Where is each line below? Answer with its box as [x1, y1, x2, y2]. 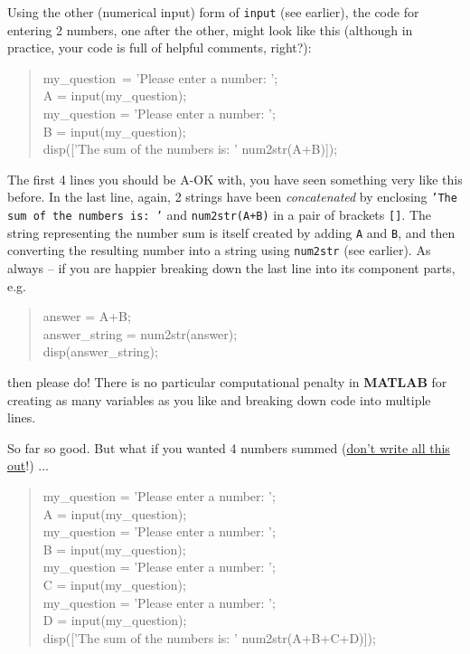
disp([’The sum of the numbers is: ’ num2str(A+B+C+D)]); [42, 628, 376, 647]
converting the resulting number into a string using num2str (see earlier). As [7, 241, 431, 260]
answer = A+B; [42, 307, 131, 326]
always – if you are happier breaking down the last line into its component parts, [7, 259, 456, 278]
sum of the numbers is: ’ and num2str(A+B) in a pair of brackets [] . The [7, 205, 431, 224]
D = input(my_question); [42, 611, 187, 630]
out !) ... [7, 456, 49, 475]
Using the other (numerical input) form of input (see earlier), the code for [7, 3, 419, 21]
